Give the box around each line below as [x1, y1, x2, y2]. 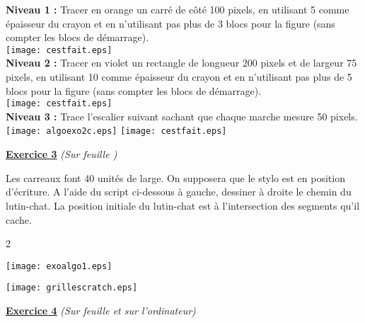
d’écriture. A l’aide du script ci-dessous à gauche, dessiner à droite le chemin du [6, 184, 352, 199]
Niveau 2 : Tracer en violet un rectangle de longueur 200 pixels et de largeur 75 [6, 55, 357, 70]
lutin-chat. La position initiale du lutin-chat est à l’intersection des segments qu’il [6, 198, 360, 212]
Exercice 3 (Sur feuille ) [6, 147, 117, 161]
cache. [6, 212, 32, 227]
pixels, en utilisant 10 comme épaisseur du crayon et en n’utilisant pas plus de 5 [6, 69, 352, 84]
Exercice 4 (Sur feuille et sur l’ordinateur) [6, 303, 196, 317]
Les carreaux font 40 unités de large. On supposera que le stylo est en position [6, 170, 345, 185]
